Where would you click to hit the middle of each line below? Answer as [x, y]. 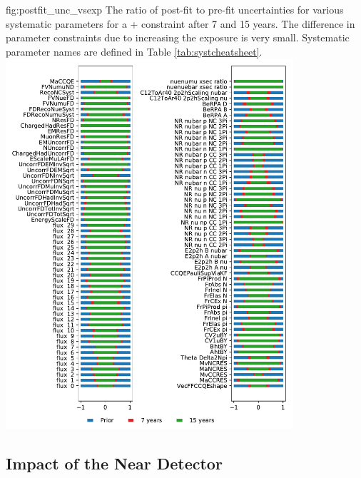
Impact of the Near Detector [114, 463]
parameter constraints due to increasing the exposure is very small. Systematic [178, 37]
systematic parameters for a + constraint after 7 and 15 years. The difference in [180, 23]
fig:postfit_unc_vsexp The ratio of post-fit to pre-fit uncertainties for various [175, 9]
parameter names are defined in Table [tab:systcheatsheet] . [134, 51]
